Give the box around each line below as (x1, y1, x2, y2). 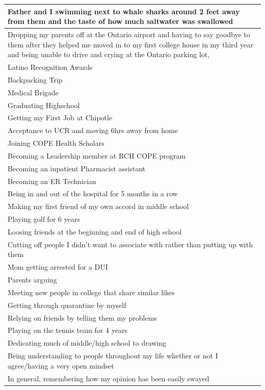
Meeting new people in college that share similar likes (8, 287, 175, 297)
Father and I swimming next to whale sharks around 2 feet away (8, 6, 240, 16)
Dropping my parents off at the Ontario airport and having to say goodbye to (8, 29, 250, 39)
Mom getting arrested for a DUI (8, 262, 108, 272)
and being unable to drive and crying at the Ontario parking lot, (8, 49, 210, 60)
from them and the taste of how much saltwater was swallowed (8, 16, 233, 27)
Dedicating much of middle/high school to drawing (8, 337, 167, 348)
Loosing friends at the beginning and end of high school (8, 226, 182, 237)
